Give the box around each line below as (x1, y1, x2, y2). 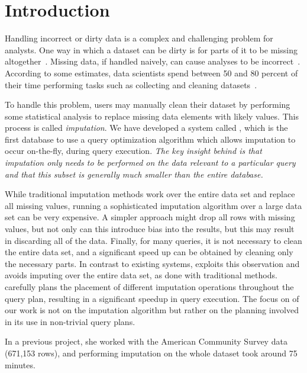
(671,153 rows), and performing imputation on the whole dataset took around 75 (5, 346, 298, 359)
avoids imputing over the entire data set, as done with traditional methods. (5, 269, 277, 281)
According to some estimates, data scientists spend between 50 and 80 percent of (5, 66, 298, 79)
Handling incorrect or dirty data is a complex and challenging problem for (5, 32, 273, 44)
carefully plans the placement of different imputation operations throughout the (5, 281, 294, 292)
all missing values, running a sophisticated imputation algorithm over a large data (5, 199, 302, 211)
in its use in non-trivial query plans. (5, 315, 135, 327)
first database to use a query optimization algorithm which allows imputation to (5, 133, 296, 145)
